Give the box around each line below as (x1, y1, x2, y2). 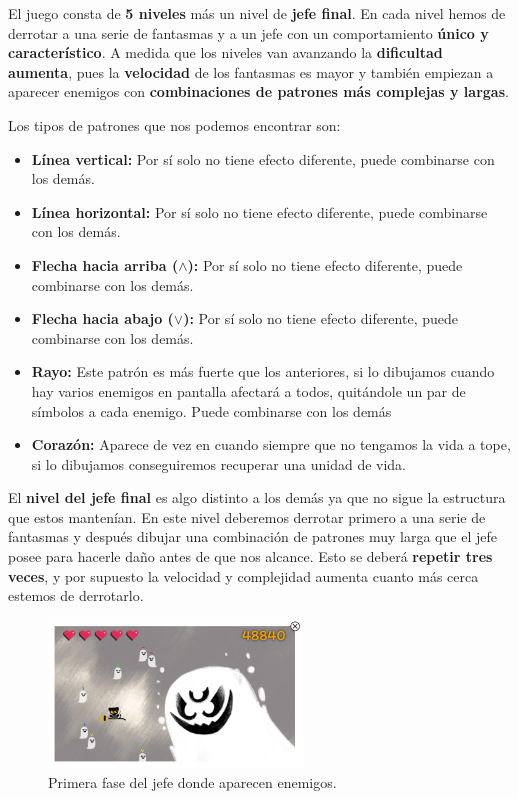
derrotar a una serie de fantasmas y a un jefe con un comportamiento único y (8, 22, 489, 43)
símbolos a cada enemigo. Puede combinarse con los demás (31, 400, 392, 421)
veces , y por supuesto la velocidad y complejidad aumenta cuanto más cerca (8, 565, 479, 586)
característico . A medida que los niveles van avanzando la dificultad (8, 42, 443, 63)
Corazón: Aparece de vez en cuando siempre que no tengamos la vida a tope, (31, 434, 511, 455)
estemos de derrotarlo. (8, 585, 144, 606)
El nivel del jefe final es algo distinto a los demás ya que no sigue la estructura (8, 487, 506, 508)
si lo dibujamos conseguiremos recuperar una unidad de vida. (31, 453, 407, 474)
